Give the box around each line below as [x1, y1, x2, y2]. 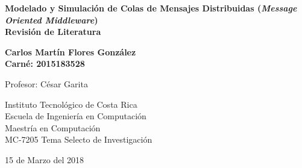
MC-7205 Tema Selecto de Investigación [5, 133, 153, 146]
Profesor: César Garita [5, 77, 88, 90]
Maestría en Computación [5, 121, 101, 134]
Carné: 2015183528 [5, 57, 85, 70]
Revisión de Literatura [5, 25, 101, 38]
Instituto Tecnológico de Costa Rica [5, 98, 137, 110]
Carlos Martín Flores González [5, 45, 136, 58]
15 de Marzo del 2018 [5, 153, 84, 166]
